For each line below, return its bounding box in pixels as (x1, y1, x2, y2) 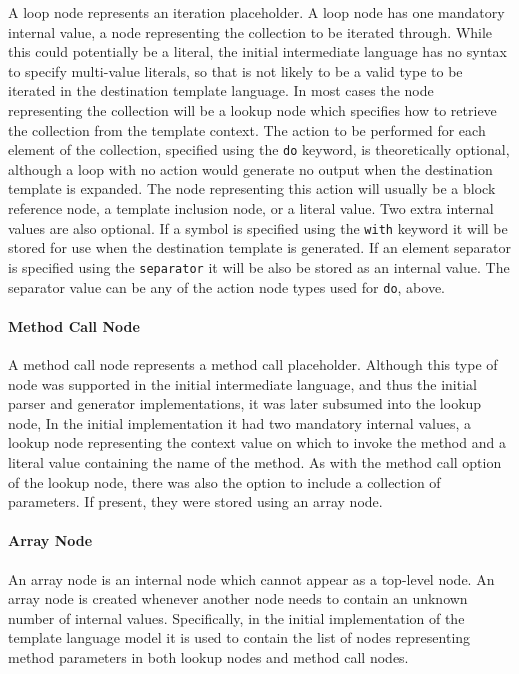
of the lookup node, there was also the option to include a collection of (8, 471, 441, 492)
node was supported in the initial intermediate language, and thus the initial (8, 373, 477, 394)
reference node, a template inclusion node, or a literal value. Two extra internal (8, 198, 494, 218)
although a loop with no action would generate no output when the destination (8, 158, 493, 179)
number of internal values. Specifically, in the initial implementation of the (8, 607, 465, 628)
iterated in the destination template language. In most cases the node (8, 80, 434, 101)
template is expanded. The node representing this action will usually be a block (8, 178, 496, 199)
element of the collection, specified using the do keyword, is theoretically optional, (8, 139, 510, 160)
